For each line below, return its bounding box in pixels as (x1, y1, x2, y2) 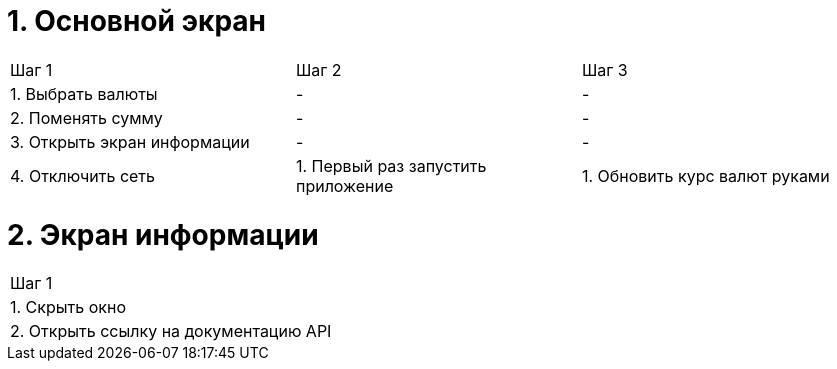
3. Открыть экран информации (10, 131, 250, 152)
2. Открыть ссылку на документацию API (10, 321, 332, 342)
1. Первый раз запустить (295, 155, 487, 176)
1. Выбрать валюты (10, 83, 158, 104)
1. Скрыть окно (10, 297, 126, 318)
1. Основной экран (7, 4, 266, 38)
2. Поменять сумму (10, 107, 163, 128)
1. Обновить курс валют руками (581, 165, 830, 186)
